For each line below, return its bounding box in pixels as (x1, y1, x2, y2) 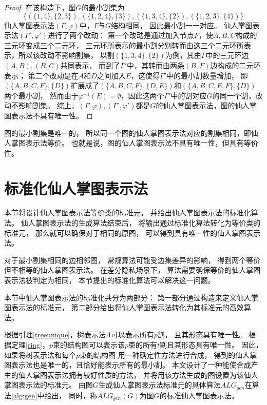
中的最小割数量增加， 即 (166, 70, 248, 80)
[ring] (26, 339, 42, 350)
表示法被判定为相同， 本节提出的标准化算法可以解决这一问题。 (4, 275, 215, 285)
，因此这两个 (121, 90, 164, 100)
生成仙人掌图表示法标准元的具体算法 (98, 379, 221, 390)
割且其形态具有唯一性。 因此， (160, 339, 263, 350)
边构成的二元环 (210, 59, 261, 70)
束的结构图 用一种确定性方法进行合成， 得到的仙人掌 (80, 349, 257, 360)
